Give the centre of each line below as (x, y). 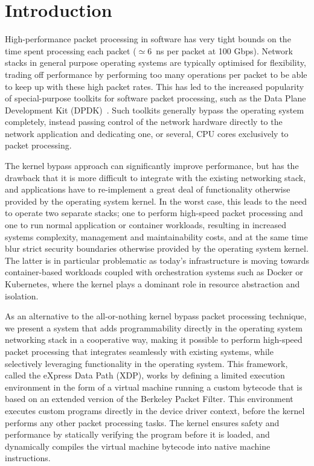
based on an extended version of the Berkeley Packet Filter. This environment (149, 399)
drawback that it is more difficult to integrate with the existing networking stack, (155, 177)
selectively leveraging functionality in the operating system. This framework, (146, 363)
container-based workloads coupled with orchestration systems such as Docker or (154, 272)
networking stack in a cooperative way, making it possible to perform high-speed (154, 340)
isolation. (22, 295)
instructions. (28, 458)
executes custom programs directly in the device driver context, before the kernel (155, 410)
